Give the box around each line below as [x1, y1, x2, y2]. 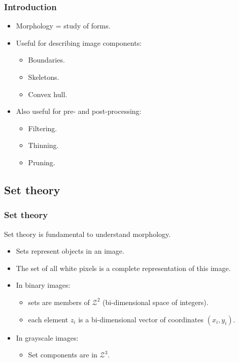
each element [28, 314, 69, 324]
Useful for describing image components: [16, 37, 142, 48]
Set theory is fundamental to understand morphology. [4, 228, 171, 239]
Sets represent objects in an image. [16, 246, 124, 256]
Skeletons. [28, 72, 59, 82]
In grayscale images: [16, 332, 79, 343]
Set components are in [28, 349, 97, 360]
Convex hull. [28, 88, 67, 99]
